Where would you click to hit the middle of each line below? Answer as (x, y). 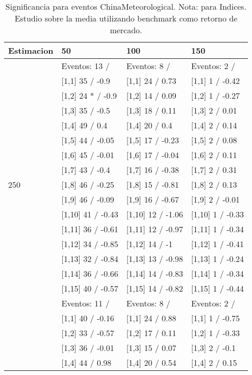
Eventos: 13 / (85, 66)
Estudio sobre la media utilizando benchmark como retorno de (126, 18)
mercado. (126, 30)
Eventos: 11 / (85, 303)
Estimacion (31, 50)
